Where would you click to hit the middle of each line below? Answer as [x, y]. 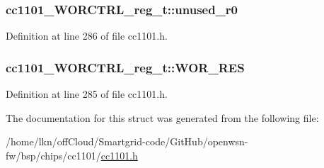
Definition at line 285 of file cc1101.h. [87, 94]
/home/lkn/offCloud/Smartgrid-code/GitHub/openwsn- [127, 141]
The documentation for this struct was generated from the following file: [162, 117]
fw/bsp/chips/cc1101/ [53, 155]
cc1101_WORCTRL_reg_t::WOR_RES [125, 67]
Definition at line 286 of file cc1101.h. [87, 36]
